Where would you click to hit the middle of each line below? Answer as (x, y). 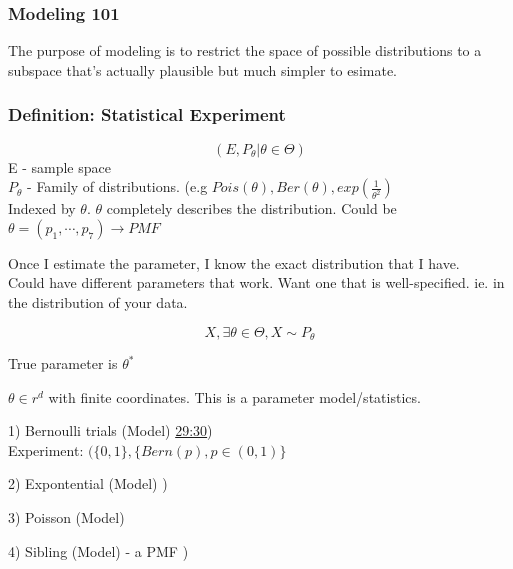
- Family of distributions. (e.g (117, 186)
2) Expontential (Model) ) (88, 483)
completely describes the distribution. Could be (251, 208)
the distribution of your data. (98, 302)
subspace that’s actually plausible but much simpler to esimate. (202, 69)
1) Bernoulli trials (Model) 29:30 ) (110, 430)
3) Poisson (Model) (66, 517)
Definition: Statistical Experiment (147, 114)
